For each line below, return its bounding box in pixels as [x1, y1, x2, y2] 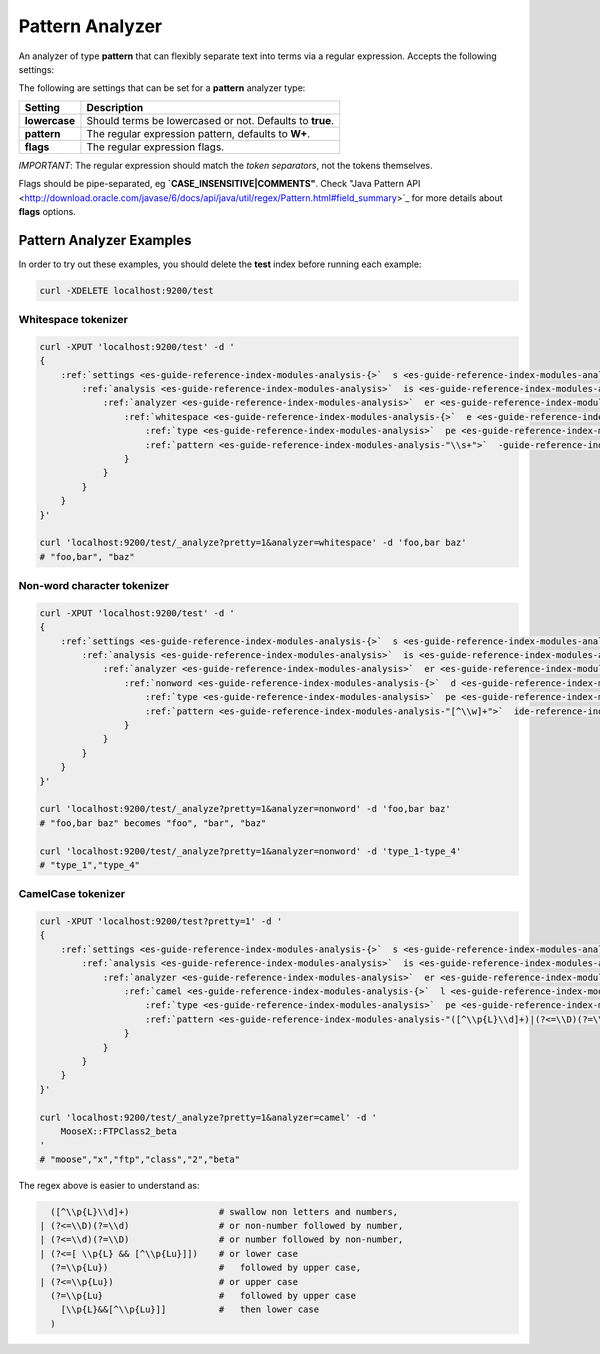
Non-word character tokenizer [18, 579, 170, 593]
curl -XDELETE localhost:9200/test [39, 285, 214, 296]
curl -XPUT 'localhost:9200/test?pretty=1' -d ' [39, 916, 283, 927]
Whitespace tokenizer [18, 313, 129, 327]
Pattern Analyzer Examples [18, 231, 192, 249]
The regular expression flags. [86, 140, 225, 154]
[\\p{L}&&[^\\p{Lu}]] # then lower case [60, 1304, 320, 1315]
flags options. [18, 205, 77, 217]
